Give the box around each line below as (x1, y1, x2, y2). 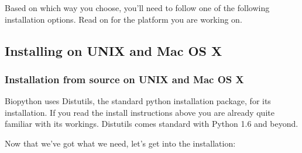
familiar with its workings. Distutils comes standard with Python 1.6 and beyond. (5, 118, 298, 130)
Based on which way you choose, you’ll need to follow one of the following (5, 2, 270, 13)
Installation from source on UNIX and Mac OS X (5, 72, 244, 86)
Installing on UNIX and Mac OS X (5, 41, 222, 59)
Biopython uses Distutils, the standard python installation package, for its (5, 95, 271, 107)
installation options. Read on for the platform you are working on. (5, 13, 242, 25)
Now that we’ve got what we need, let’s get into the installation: (5, 137, 236, 149)
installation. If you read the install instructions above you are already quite (5, 106, 274, 118)
